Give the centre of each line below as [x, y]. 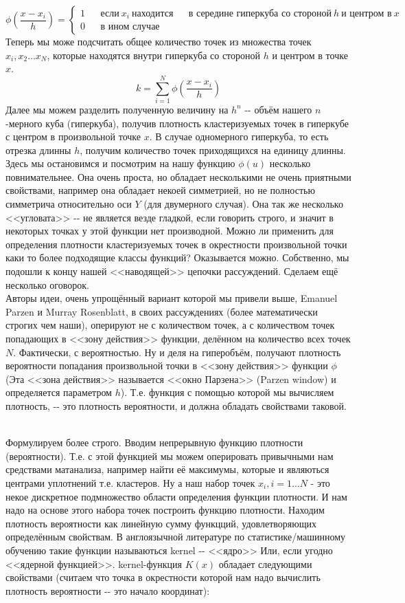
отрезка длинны [38, 150]
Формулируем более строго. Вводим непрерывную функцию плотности [154, 442]
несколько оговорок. [47, 284]
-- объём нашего [278, 109]
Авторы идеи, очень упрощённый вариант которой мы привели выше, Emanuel [172, 298]
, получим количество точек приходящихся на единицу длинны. [213, 150]
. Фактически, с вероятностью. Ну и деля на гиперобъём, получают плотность [177, 352]
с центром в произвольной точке [73, 136]
